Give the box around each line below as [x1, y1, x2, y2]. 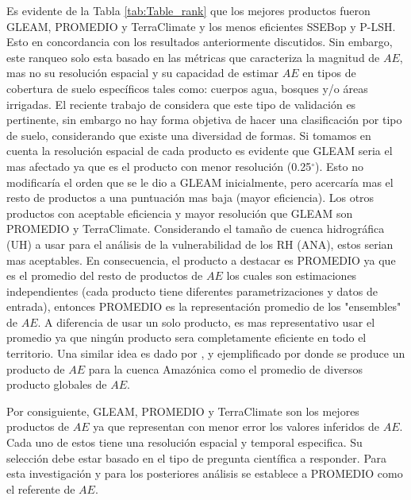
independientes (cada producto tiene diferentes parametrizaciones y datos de [6, 282, 378, 299]
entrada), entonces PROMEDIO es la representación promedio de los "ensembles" [6, 298, 401, 315]
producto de [6, 360, 65, 377]
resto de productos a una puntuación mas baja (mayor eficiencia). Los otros [6, 189, 375, 206]
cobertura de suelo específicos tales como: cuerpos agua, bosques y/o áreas [6, 79, 368, 96]
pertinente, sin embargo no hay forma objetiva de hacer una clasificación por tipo [6, 111, 402, 128]
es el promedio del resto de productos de [6, 267, 203, 284]
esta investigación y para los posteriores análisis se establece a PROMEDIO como [6, 465, 403, 482]
